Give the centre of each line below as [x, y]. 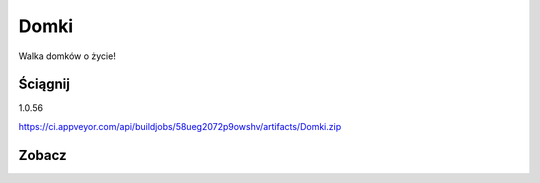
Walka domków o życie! [67, 56]
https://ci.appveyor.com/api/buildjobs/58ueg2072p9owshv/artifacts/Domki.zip [180, 126]
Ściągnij [44, 84]
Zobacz [42, 155]
